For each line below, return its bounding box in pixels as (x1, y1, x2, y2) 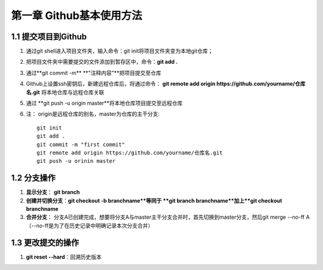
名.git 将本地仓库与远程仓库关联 (26, 88, 105, 95)
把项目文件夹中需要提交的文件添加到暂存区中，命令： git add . (26, 58, 178, 66)
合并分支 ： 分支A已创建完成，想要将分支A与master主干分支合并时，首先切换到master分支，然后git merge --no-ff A (26, 213, 310, 221)
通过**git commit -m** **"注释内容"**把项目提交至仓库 (26, 69, 161, 76)
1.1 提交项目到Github (11, 32, 87, 42)
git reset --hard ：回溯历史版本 (26, 253, 102, 260)
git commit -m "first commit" (36, 141, 126, 148)
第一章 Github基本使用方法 (11, 9, 143, 22)
